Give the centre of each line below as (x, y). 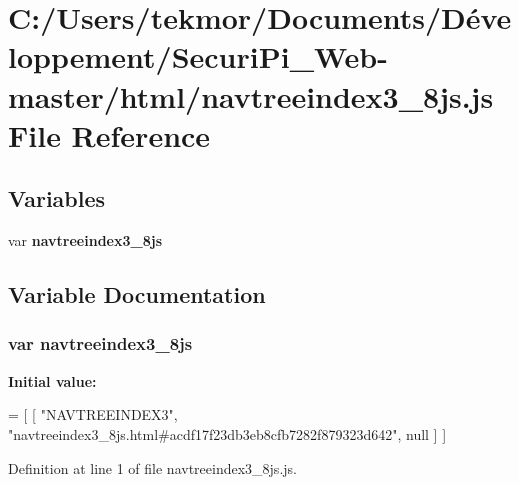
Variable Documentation (137, 294)
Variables (57, 198)
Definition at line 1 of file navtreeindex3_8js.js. (152, 467)
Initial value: (52, 380)
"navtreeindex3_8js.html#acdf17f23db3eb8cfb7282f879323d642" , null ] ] (227, 433)
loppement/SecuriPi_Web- (198, 56)
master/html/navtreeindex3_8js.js (251, 95)
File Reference (109, 134)
